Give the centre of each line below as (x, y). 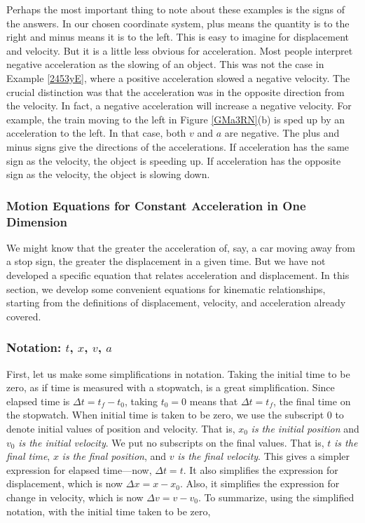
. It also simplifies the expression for (261, 469)
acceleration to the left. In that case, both (96, 133)
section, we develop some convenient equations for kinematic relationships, (166, 288)
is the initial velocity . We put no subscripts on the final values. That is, (171, 442)
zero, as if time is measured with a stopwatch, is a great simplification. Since (171, 387)
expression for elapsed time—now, (79, 469)
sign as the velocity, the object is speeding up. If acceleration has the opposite (174, 160)
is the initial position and (305, 429)
